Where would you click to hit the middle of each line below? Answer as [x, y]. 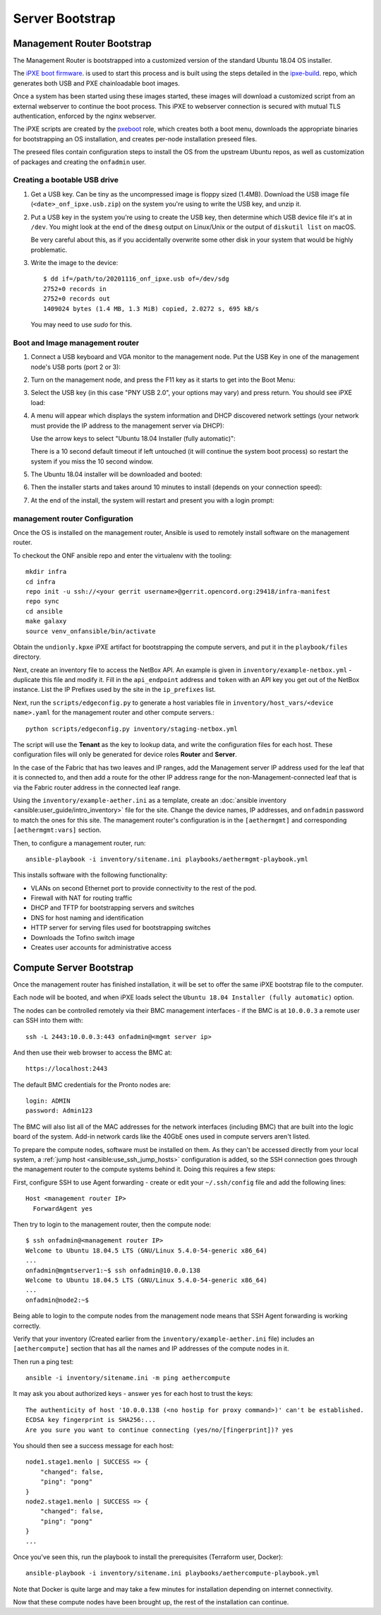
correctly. [27, 1326]
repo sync [42, 601]
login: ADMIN [48, 1101]
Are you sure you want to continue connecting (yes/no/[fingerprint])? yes [159, 1430]
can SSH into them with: [48, 1021]
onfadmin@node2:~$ [58, 1300]
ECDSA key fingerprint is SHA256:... [91, 1420]
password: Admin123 [59, 1111]
